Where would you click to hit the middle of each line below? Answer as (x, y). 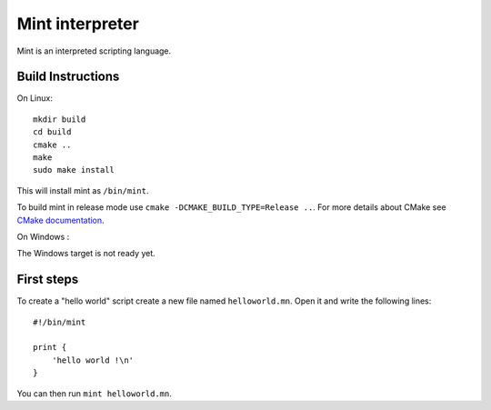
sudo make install (74, 170)
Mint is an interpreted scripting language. (94, 51)
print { (50, 347)
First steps (48, 280)
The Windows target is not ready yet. (86, 254)
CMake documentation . (60, 220)
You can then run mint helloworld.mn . (94, 393)
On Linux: (35, 98)
